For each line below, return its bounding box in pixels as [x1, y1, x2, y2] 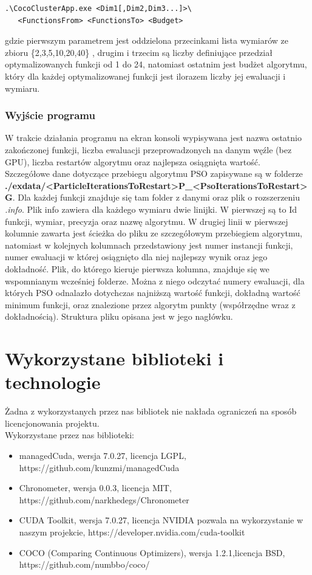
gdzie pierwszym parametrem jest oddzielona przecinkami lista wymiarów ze [5, 34, 289, 47]
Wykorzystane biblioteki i [5, 346, 224, 371]
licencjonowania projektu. [5, 416, 100, 429]
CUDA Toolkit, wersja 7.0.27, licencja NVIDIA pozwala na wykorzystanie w [19, 514, 304, 526]
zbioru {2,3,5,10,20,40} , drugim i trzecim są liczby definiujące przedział [5, 46, 273, 58]
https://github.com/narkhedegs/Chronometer [19, 493, 189, 506]
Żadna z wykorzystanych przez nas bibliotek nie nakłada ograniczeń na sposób [5, 405, 297, 418]
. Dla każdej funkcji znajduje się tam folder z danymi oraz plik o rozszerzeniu [12, 191, 300, 204]
